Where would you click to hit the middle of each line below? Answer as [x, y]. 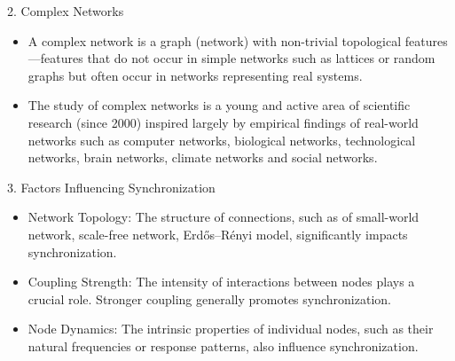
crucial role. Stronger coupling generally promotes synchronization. [209, 298]
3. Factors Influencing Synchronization [111, 187]
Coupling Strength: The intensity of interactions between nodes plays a [221, 282]
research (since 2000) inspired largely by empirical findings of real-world [223, 122]
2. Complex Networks [66, 11]
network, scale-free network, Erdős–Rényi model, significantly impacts [218, 234]
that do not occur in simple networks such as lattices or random [261, 58]
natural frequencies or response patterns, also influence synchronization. [223, 345]
